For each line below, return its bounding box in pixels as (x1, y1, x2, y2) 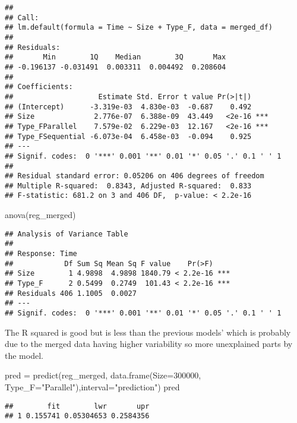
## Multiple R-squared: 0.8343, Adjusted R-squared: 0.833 (5, 181, 252, 190)
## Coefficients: (5, 83, 73, 91)
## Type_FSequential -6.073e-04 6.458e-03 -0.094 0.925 (5, 132, 252, 141)
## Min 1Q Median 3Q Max (5, 53, 226, 62)
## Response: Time (5, 250, 77, 258)
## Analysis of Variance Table (5, 229, 128, 238)
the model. (5, 349, 43, 361)
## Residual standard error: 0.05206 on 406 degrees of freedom (5, 172, 264, 181)
